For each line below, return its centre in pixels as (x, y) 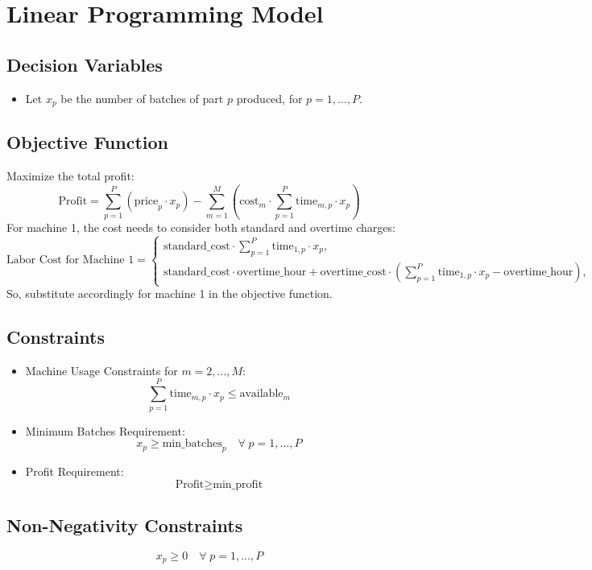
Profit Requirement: (75, 471)
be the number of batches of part (142, 98)
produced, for (269, 98)
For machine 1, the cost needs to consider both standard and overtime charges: (201, 227)
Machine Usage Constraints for (101, 370)
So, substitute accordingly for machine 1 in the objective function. (170, 293)
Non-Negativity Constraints (125, 525)
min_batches (192, 444)
